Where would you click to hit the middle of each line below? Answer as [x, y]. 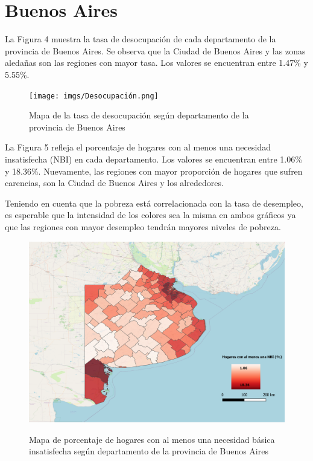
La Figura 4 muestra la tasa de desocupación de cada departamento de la [141, 39]
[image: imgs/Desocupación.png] [94, 96]
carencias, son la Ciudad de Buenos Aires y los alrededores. [114, 183]
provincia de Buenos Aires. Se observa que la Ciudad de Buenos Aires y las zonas [155, 50]
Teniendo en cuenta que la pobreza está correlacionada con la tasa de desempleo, [154, 203]
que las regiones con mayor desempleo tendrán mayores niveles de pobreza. [143, 226]
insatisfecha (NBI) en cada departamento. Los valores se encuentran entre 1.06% [153, 159]
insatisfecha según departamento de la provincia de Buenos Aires [149, 451]
